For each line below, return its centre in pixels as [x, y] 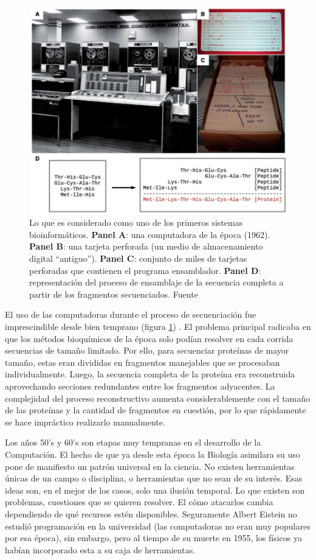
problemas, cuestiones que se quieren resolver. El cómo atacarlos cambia [139, 502]
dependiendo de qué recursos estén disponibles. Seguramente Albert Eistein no [151, 513]
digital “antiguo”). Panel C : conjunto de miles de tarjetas [138, 258]
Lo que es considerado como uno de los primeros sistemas [136, 222]
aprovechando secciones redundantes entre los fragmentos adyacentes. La [140, 386]
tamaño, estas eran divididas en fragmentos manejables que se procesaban [143, 362]
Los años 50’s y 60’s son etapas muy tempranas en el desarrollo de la [133, 442]
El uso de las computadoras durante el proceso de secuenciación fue [131, 314]
